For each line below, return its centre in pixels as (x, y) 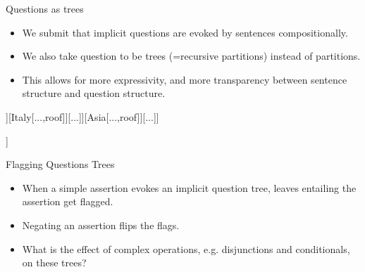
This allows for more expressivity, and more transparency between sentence (185, 79)
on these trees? (54, 263)
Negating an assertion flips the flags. (101, 225)
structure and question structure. (94, 93)
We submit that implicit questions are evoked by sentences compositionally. (185, 32)
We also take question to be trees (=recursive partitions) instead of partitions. (191, 56)
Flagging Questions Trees (60, 164)
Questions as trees (45, 8)
